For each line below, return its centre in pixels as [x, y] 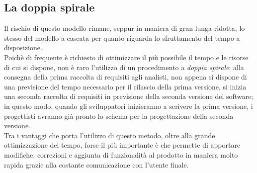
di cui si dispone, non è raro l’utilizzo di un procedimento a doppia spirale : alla [124, 67]
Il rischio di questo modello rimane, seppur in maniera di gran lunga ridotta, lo [125, 28]
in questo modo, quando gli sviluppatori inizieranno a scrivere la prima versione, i [128, 106]
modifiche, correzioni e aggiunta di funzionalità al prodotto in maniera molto [121, 154]
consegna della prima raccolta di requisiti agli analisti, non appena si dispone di [126, 77]
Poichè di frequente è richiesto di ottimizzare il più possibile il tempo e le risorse [126, 57]
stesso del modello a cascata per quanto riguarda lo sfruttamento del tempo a [122, 38]
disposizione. [23, 47]
